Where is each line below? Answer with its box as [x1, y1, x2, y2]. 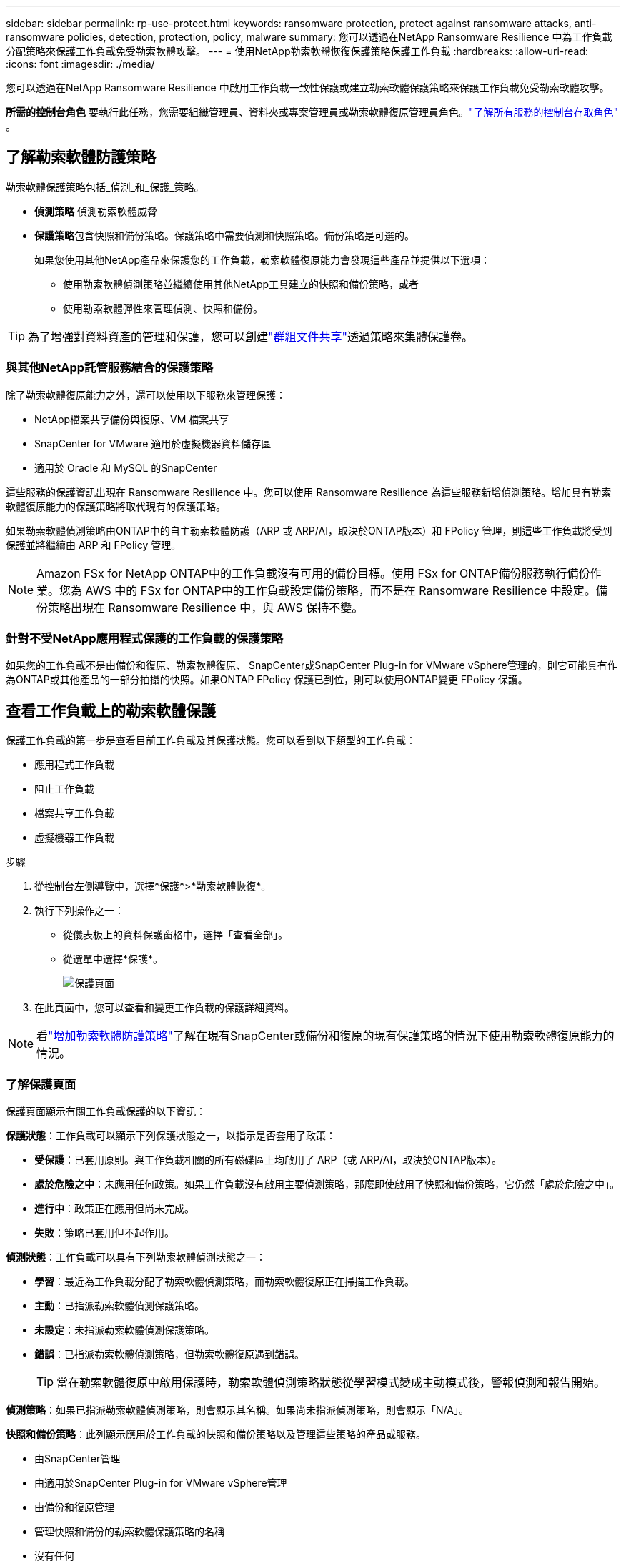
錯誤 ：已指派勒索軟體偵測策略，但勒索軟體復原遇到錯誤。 [34, 1347, 304, 1360]
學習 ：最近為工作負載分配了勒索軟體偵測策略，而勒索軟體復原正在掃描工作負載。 [34, 1274, 414, 1287]
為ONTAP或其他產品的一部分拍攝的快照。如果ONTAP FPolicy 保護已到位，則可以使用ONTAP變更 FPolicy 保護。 [6, 673, 528, 686]
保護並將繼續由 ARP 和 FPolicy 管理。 [6, 538, 182, 551]
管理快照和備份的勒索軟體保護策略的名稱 [34, 1525, 224, 1537]
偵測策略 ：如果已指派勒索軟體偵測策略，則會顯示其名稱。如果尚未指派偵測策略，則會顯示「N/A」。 [6, 1403, 469, 1416]
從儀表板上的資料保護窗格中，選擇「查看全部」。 [63, 928, 288, 941]
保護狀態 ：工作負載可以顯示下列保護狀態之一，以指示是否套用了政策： [6, 1129, 336, 1141]
